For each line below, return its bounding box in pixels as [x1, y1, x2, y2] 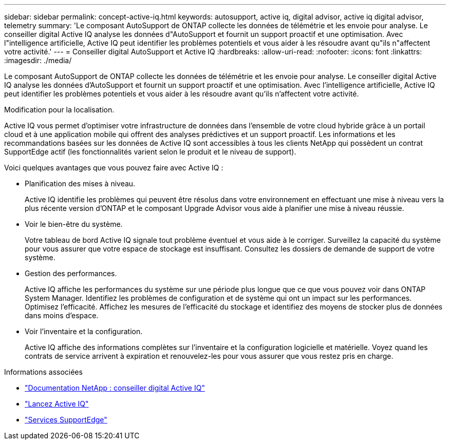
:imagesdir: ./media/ [4, 56, 72, 65]
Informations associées [4, 368, 83, 376]
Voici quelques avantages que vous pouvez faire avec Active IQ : [4, 163, 223, 172]
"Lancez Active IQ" [25, 399, 89, 408]
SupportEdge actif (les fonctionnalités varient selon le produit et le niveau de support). [4, 147, 296, 156]
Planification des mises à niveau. [25, 179, 136, 188]
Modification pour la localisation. [4, 105, 115, 114]
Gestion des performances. [25, 269, 117, 278]
